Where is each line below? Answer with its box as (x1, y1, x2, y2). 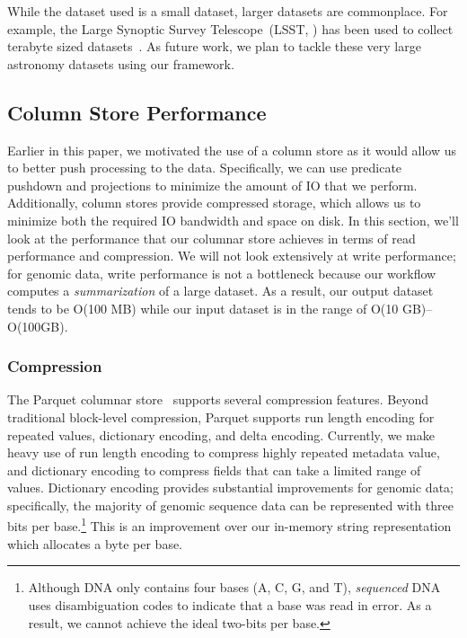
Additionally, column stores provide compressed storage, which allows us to (7, 193, 421, 212)
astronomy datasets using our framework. (7, 54, 234, 73)
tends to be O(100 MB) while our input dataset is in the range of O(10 (7, 298, 399, 317)
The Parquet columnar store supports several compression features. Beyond (7, 390, 429, 409)
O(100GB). (7, 316, 68, 335)
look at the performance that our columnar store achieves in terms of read (7, 228, 416, 247)
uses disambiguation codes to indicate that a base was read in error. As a (28, 595, 432, 614)
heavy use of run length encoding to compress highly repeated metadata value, (7, 443, 440, 462)
